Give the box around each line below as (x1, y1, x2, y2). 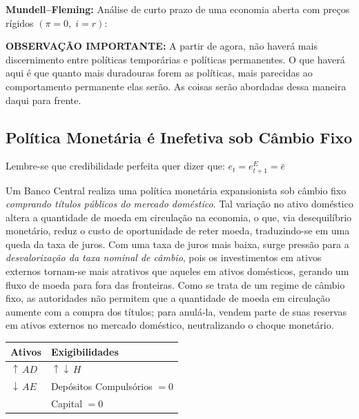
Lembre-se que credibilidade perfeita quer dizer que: (6, 159, 225, 173)
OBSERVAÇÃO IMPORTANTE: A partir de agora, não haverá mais (6, 39, 318, 53)
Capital (50, 396, 83, 411)
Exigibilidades (50, 344, 119, 358)
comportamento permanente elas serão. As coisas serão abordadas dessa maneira (6, 79, 347, 93)
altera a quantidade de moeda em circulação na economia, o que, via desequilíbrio (6, 209, 352, 224)
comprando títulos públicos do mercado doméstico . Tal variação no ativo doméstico (6, 196, 353, 211)
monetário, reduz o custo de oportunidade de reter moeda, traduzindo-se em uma (6, 223, 350, 238)
